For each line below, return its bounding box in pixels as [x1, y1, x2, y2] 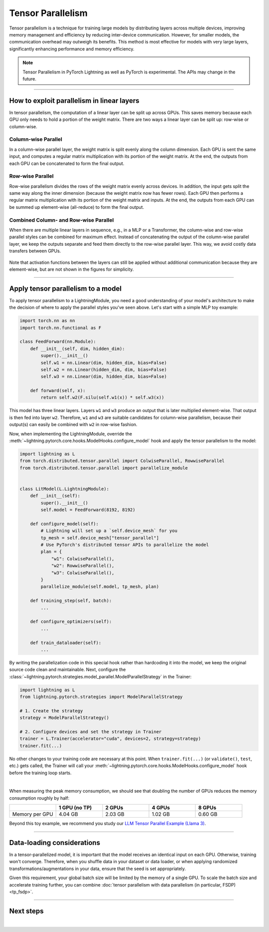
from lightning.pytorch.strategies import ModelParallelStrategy [19, 694, 183, 700]
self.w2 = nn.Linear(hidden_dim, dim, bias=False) [40, 367, 167, 372]
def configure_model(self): [30, 521, 99, 526]
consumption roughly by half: [9, 795, 70, 801]
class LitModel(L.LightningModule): [19, 486, 110, 491]
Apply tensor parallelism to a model [9, 284, 122, 293]
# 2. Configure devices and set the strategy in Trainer [19, 729, 162, 735]
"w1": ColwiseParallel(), [51, 556, 115, 561]
